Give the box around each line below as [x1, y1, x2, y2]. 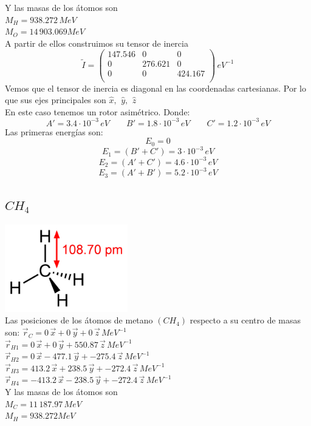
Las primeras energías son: [5, 125, 103, 138]
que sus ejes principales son [5, 93, 106, 106]
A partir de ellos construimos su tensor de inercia [5, 36, 188, 49]
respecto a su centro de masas [190, 314, 301, 326]
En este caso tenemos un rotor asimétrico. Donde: [5, 105, 190, 118]
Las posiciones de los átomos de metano [5, 314, 153, 326]
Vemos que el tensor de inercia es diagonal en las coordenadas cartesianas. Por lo [5, 81, 306, 94]
